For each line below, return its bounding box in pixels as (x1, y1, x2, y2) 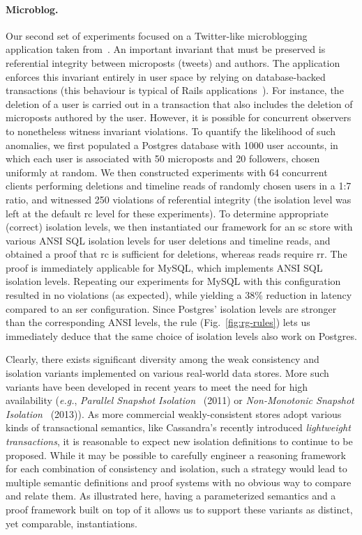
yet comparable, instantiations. (6, 515, 137, 530)
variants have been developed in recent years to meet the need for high (6, 379, 308, 394)
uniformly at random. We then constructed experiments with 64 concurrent (6, 164, 328, 179)
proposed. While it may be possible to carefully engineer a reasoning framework (6, 447, 346, 462)
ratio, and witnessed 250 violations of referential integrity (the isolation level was (6, 192, 352, 206)
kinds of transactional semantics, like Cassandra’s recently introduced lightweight (6, 420, 351, 435)
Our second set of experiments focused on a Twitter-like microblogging (6, 28, 308, 42)
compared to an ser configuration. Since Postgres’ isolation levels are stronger (6, 301, 337, 316)
